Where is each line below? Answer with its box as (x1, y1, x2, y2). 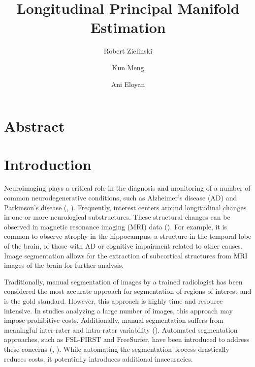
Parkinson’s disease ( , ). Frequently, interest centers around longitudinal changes (4, 202, 247, 212)
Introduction (4, 154, 92, 174)
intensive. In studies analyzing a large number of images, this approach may (4, 305, 233, 315)
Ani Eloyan (111, 79, 145, 89)
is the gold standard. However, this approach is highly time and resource (4, 295, 223, 306)
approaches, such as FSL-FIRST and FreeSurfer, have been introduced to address (4, 334, 250, 344)
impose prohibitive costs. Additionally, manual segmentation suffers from (4, 315, 223, 325)
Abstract (4, 116, 65, 136)
